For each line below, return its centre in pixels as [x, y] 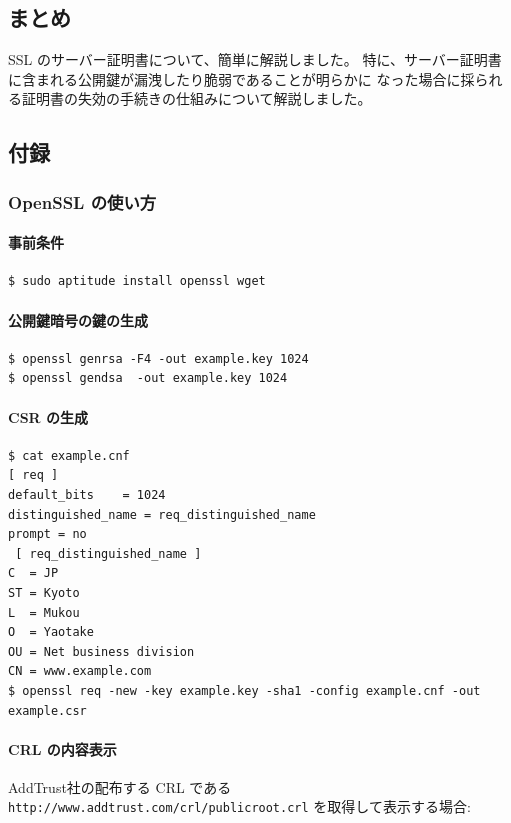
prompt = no [47, 534]
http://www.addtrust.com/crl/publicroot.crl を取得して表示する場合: [239, 806]
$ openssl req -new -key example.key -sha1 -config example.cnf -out [244, 690]
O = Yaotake [51, 632]
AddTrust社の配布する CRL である [120, 786]
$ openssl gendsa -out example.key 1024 [148, 378]
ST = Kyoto [44, 592]
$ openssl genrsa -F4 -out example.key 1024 [158, 358]
